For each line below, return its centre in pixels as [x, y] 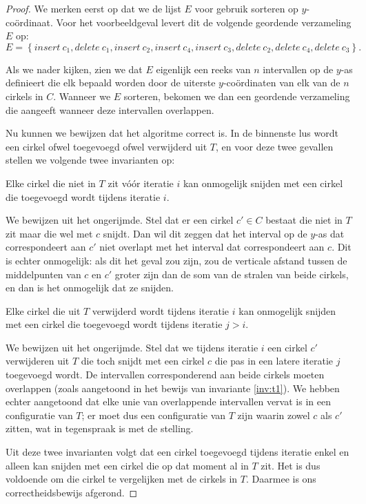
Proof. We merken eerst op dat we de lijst [93, 8]
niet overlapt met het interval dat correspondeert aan [212, 247]
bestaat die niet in [304, 220]
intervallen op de [298, 69]
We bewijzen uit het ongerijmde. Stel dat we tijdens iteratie [132, 347]
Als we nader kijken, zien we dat [74, 69]
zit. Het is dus [291, 465]
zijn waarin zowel [274, 415]
